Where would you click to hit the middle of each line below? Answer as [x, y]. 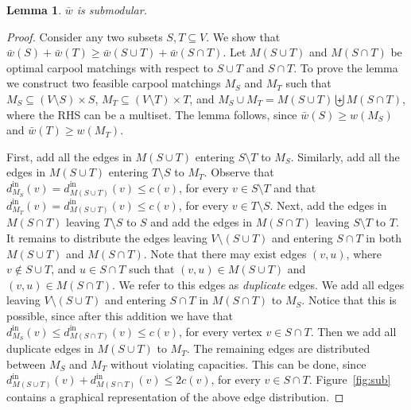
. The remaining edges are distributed [278, 348]
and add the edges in [201, 222]
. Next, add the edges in [328, 205]
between [26, 364]
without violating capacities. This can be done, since [238, 364]
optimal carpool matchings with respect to [110, 67]
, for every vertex [221, 331]
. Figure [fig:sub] [350, 379]
